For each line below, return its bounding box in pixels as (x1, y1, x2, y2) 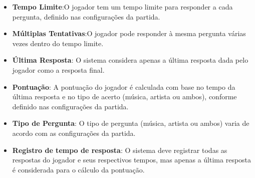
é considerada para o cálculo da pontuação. (12, 164, 145, 174)
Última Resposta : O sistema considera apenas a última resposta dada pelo (12, 55, 248, 65)
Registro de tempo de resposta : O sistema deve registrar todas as (12, 144, 227, 155)
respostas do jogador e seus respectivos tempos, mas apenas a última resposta (12, 154, 251, 165)
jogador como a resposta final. (12, 64, 105, 75)
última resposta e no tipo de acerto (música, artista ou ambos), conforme (12, 91, 237, 102)
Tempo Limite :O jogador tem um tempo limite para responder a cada (12, 2, 233, 12)
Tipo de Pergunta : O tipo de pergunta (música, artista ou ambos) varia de (12, 118, 249, 128)
